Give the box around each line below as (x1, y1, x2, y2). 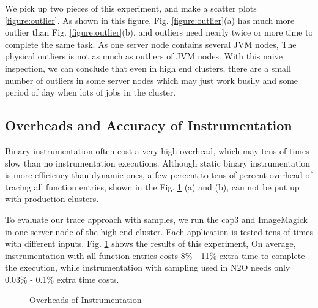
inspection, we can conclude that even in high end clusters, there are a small (5, 61, 291, 74)
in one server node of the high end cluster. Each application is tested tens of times (5, 225, 313, 238)
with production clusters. (5, 192, 99, 205)
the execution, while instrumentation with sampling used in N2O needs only (5, 261, 290, 274)
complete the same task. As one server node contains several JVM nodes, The (5, 37, 297, 50)
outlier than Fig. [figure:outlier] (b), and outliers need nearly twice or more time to (5, 26, 313, 39)
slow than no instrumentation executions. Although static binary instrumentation (5, 156, 311, 169)
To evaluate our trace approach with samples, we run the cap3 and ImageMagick (5, 212, 308, 225)
